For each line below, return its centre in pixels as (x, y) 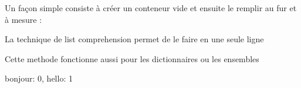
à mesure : (23, 19)
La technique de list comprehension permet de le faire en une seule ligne (134, 39)
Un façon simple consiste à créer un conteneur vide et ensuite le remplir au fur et (151, 8)
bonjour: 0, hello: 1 (39, 78)
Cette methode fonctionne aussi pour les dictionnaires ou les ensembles (132, 58)
